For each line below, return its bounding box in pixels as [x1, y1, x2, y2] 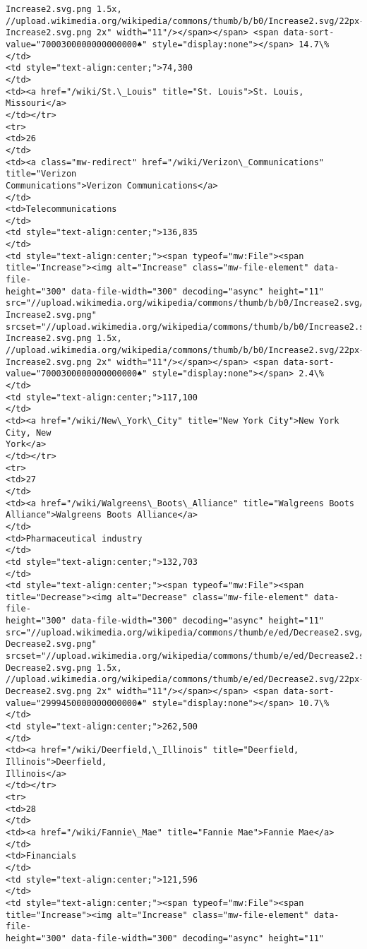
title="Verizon [6, 169, 77, 179]
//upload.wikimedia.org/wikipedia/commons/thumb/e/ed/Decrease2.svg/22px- [6, 674, 365, 685]
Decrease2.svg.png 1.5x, [6, 662, 122, 673]
